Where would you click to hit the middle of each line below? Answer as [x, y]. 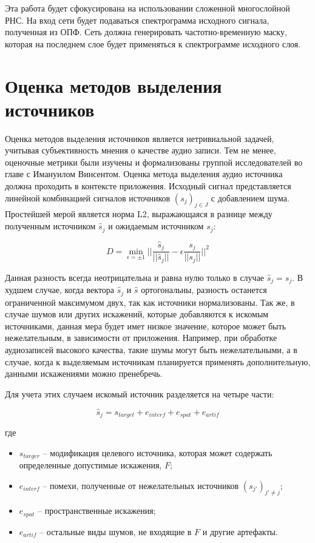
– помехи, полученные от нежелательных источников [141, 485]
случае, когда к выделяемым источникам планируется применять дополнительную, [158, 361]
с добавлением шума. [250, 197]
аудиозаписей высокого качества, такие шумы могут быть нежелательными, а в [151, 349]
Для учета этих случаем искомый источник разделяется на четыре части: [140, 393]
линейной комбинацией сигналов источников [88, 197]
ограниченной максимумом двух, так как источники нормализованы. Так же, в [150, 302]
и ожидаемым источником [156, 226]
